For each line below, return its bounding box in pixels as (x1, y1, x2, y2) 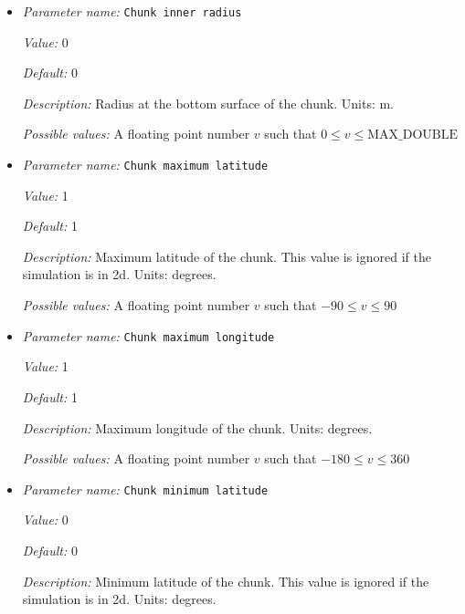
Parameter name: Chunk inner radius (22, 2, 242, 20)
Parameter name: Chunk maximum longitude (22, 326, 275, 345)
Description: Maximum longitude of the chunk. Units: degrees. (22, 418, 373, 437)
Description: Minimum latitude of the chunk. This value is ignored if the (22, 571, 429, 590)
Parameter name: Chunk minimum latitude (22, 479, 269, 498)
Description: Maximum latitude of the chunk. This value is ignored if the (22, 246, 431, 265)
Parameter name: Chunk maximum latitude (22, 155, 269, 174)
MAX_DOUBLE (367, 129, 459, 142)
